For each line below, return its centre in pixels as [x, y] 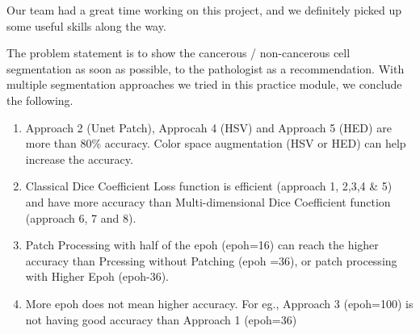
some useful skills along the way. [86, 25]
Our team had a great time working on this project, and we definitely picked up [204, 10]
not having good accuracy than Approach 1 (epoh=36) [161, 319]
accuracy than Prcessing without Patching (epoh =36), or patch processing [211, 260]
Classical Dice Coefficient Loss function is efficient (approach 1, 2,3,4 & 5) [209, 186]
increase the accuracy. [79, 159]
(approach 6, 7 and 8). [81, 217]
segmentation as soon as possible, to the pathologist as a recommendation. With [206, 68]
